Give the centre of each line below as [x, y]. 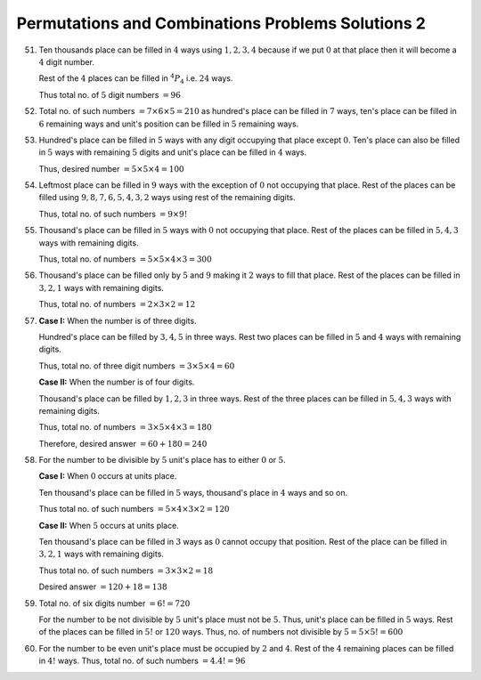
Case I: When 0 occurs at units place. [108, 476]
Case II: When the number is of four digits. [117, 382]
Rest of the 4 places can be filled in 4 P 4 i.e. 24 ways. [136, 79]
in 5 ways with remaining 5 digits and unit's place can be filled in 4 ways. [173, 152]
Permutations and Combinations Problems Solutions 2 [221, 23]
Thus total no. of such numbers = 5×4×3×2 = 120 [134, 509]
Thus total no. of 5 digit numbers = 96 [110, 94]
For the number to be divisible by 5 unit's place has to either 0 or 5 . [162, 460]
